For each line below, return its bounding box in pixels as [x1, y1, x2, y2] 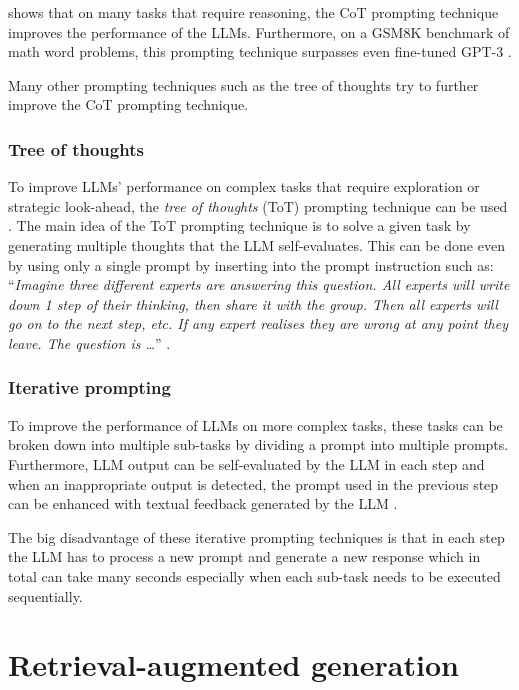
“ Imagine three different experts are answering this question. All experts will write [8, 274, 510, 295]
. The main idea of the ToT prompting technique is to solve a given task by [8, 215, 471, 236]
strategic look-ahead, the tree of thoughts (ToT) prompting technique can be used [8, 195, 508, 216]
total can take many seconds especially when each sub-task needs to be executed [8, 565, 501, 586]
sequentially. [8, 585, 83, 606]
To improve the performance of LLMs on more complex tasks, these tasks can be [8, 414, 503, 435]
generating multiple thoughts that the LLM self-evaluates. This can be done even [8, 234, 505, 255]
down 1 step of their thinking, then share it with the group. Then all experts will [8, 293, 498, 314]
